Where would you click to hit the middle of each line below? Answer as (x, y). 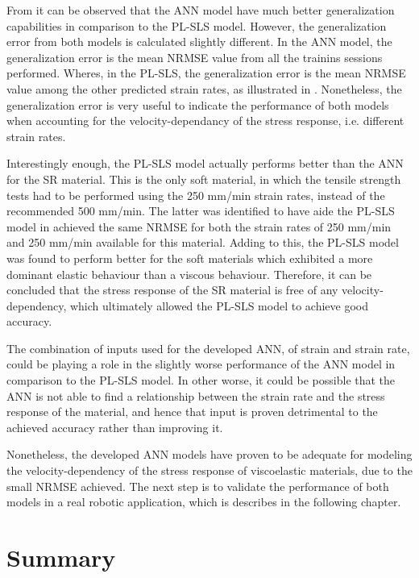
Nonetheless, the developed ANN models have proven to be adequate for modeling (209, 454)
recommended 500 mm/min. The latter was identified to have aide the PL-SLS (201, 211)
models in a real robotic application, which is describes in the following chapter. (204, 502)
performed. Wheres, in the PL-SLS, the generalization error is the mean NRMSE (206, 73)
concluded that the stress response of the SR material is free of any (172, 290)
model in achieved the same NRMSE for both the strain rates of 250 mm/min (199, 226)
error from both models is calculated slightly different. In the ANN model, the (199, 42)
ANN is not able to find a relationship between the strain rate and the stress (196, 395)
